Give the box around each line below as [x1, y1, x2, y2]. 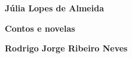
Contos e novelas [5, 22, 75, 34]
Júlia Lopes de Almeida [5, 2, 104, 14]
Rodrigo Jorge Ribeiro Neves [5, 42, 128, 54]
